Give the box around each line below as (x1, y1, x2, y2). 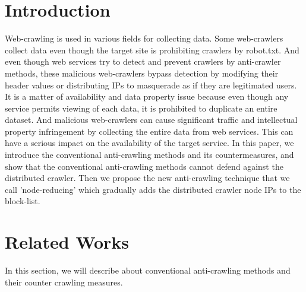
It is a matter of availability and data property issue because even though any (5, 90, 289, 103)
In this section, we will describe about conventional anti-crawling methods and (5, 264, 291, 277)
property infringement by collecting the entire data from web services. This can (5, 125, 294, 137)
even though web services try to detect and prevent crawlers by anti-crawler (5, 55, 281, 68)
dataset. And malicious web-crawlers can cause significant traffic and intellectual (5, 113, 298, 126)
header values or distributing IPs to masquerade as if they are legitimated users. (5, 78, 297, 91)
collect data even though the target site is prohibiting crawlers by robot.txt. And (5, 43, 299, 56)
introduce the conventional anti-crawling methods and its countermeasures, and (5, 148, 294, 161)
